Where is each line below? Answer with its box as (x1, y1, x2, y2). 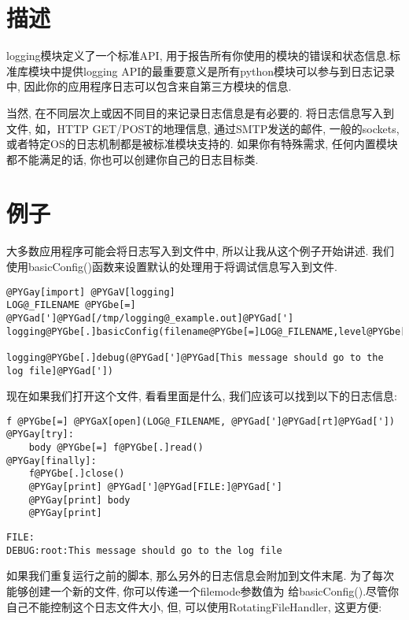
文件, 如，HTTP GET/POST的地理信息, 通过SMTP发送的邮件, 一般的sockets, (6, 120, 400, 136)
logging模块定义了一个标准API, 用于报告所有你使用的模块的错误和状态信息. (6, 47, 390, 64)
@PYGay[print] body (28, 494, 131, 506)
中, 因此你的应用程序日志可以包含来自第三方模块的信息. (6, 78, 292, 95)
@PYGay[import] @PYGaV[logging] (6, 286, 175, 298)
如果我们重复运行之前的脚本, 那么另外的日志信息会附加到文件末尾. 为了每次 (6, 567, 395, 584)
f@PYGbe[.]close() (28, 468, 125, 480)
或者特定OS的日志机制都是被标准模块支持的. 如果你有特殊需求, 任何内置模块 (6, 136, 398, 152)
